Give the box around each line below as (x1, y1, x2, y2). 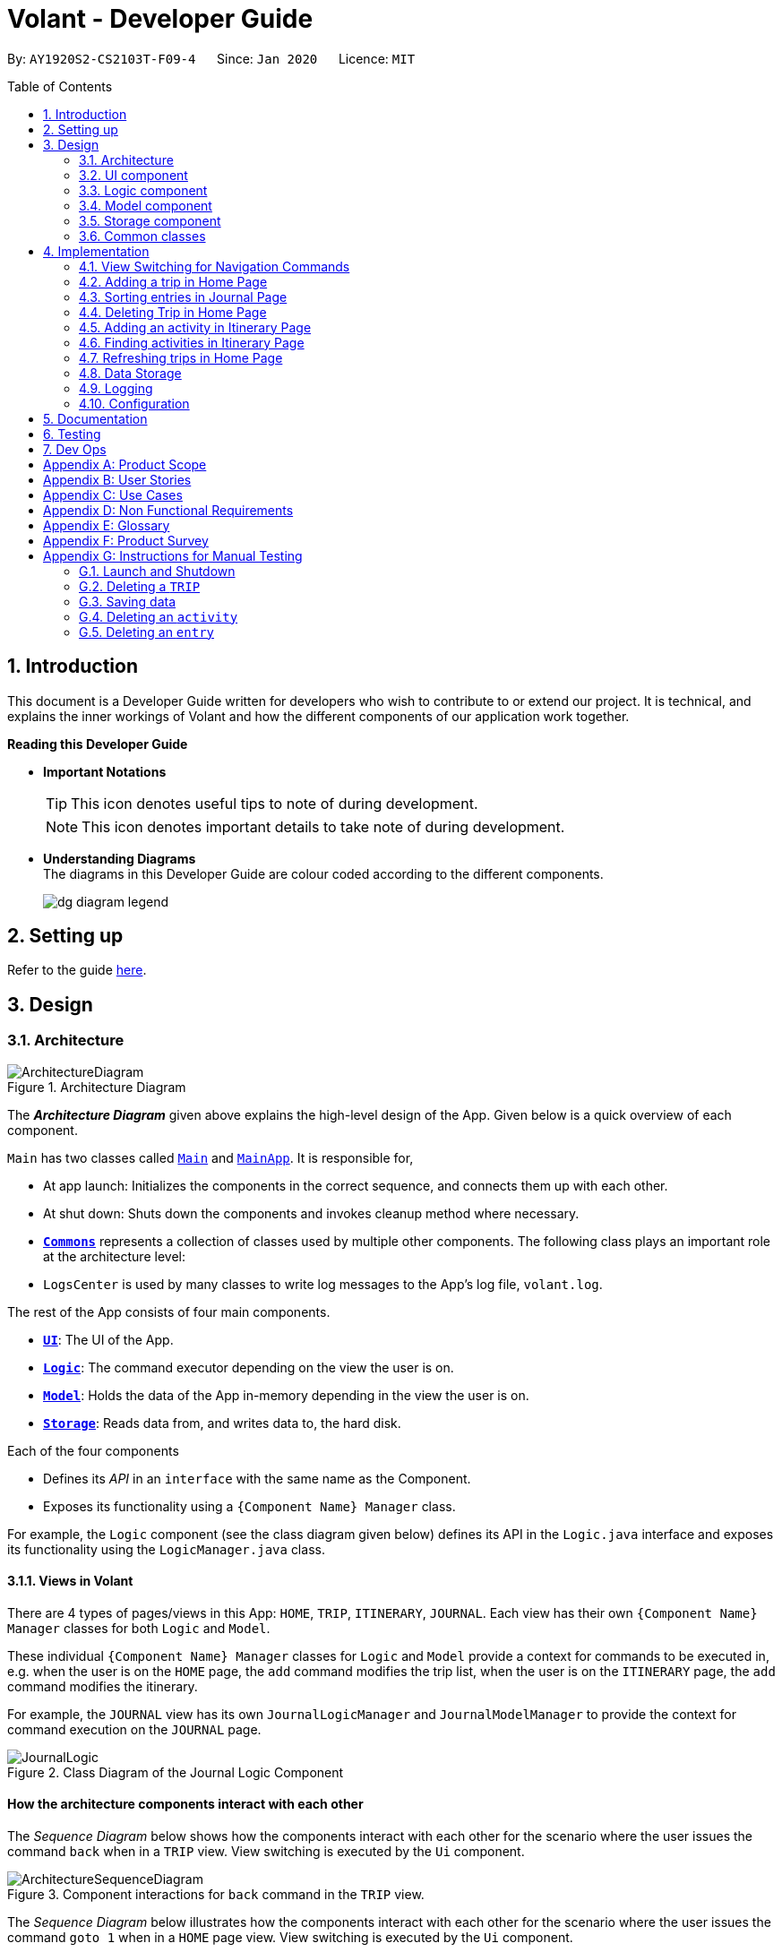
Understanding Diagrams (43, 850, 196, 866)
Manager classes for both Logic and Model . (7, 1620, 271, 1636)
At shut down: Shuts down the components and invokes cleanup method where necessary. (43, 1205, 580, 1221)
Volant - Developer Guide (7, 4, 314, 34)
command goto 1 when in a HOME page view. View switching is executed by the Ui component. (7, 1930, 573, 1946)
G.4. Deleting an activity (79, 608, 238, 624)
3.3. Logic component (79, 182, 208, 198)
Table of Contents (7, 78, 113, 94)
